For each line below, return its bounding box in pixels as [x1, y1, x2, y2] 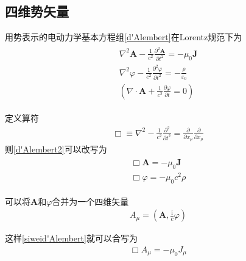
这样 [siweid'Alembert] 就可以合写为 [5, 232, 138, 245]
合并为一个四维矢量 [52, 195, 129, 207]
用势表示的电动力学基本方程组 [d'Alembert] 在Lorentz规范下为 [5, 30, 242, 43]
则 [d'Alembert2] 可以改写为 [5, 143, 107, 156]
